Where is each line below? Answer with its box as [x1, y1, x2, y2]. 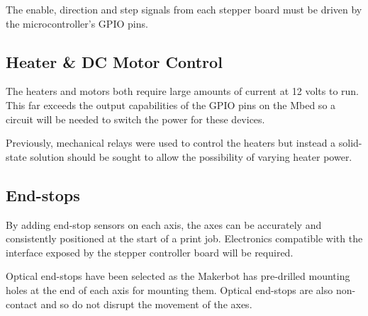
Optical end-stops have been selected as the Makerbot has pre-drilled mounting [6, 269, 350, 283]
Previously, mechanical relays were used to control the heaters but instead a [6, 135, 336, 150]
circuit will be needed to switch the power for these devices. [6, 111, 265, 126]
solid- [338, 135, 362, 150]
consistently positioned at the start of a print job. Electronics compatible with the [6, 231, 363, 246]
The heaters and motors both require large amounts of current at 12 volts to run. [6, 84, 359, 98]
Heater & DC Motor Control [6, 50, 223, 72]
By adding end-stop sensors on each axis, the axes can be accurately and [6, 217, 322, 232]
